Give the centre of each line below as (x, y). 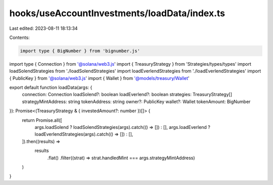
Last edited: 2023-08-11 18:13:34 (43, 28)
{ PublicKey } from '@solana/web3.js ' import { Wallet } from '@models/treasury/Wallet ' (99, 78)
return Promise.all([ (42, 120)
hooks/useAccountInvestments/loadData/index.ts (117, 13)
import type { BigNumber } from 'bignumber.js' (80, 51)
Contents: (19, 37)
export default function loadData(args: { (51, 87)
